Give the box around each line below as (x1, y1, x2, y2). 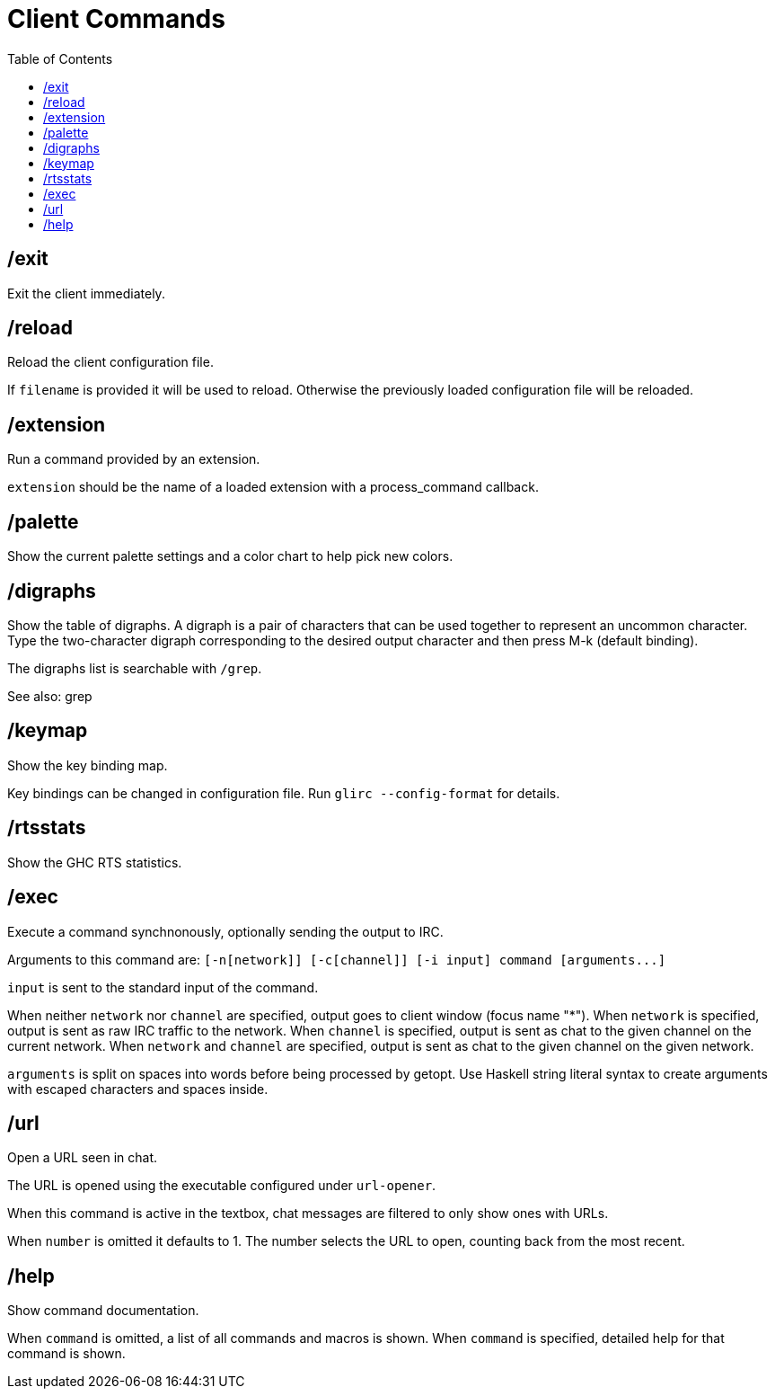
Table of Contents (7, 50, 113, 67)
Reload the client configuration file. (7, 354, 214, 370)
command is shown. (7, 1346, 126, 1362)
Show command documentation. (7, 1303, 199, 1319)
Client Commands (7, 4, 225, 34)
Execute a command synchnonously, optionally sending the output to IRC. (7, 923, 444, 939)
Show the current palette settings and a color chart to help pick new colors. (7, 548, 454, 565)
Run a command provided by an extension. (7, 451, 260, 467)
